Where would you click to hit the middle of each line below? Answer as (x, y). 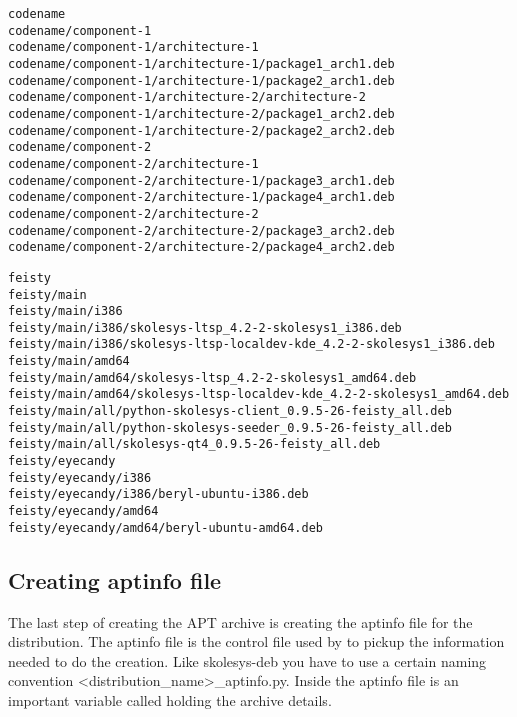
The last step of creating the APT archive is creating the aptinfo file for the (240, 621)
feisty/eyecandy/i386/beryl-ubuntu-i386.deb (158, 494)
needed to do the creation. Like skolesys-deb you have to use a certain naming (247, 660)
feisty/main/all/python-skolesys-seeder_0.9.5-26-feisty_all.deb (230, 427)
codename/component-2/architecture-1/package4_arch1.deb (201, 197)
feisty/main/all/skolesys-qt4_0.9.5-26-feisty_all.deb (194, 444)
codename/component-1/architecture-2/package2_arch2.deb (201, 130)
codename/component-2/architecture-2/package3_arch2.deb (201, 230)
